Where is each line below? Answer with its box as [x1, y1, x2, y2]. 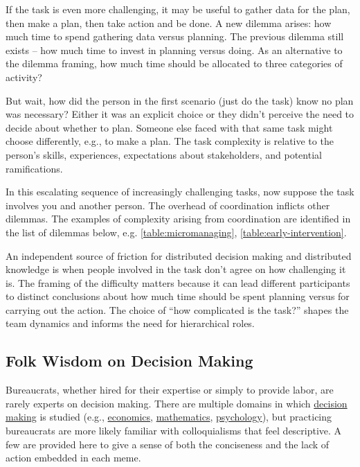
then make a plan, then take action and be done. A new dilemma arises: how [6, 15, 332, 30]
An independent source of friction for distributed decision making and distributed [6, 248, 352, 263]
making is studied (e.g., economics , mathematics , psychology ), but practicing [6, 409, 332, 424]
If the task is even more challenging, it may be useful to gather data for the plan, [6, 2, 350, 16]
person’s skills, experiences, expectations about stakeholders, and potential [6, 147, 322, 161]
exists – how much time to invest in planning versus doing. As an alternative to [6, 42, 343, 57]
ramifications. [6, 161, 63, 175]
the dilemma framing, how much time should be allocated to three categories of [6, 56, 343, 71]
